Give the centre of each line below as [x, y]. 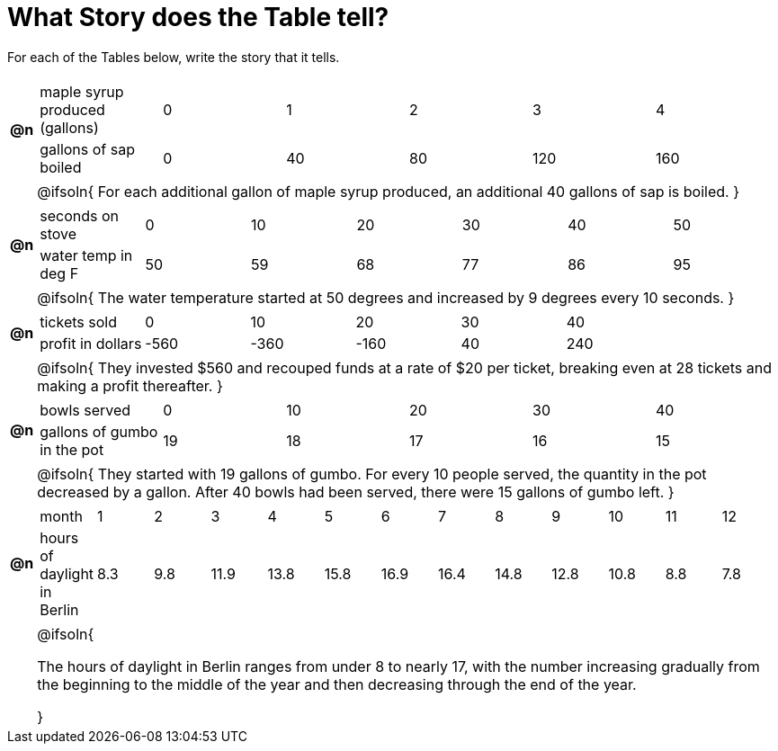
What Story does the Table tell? [198, 17]
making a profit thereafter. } [130, 385]
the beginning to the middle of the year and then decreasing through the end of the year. [337, 684]
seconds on [79, 215]
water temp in [86, 255]
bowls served [85, 410]
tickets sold [78, 322]
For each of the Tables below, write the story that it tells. [174, 57]
